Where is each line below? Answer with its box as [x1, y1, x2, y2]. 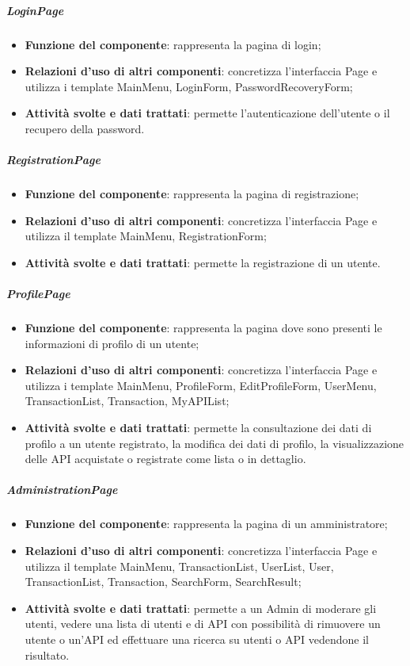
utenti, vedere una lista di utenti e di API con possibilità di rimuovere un [25, 615, 381, 632]
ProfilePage [6, 285, 70, 302]
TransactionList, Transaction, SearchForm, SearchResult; [25, 573, 302, 590]
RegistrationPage [6, 151, 101, 168]
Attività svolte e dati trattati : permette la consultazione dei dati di [25, 419, 372, 435]
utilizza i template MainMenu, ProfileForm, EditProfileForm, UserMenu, [25, 377, 377, 393]
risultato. [25, 646, 70, 663]
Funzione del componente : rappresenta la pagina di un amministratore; [25, 515, 388, 532]
